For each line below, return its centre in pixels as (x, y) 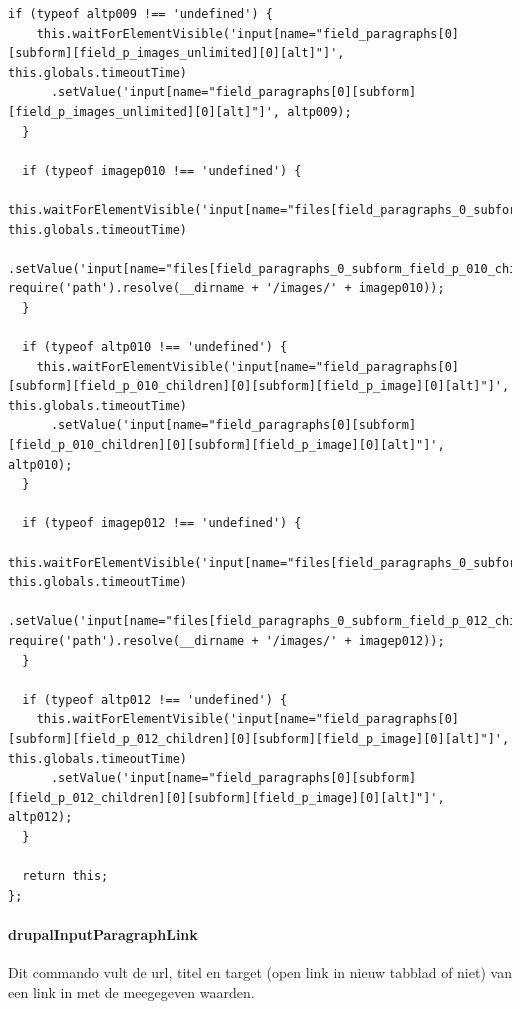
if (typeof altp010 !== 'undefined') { (155, 347)
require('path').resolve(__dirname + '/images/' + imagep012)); (226, 641)
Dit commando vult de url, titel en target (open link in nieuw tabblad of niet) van (260, 972)
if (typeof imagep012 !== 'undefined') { (162, 523)
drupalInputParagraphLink (103, 933)
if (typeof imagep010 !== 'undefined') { (162, 170)
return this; (65, 876)
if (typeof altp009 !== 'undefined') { (140, 14)
